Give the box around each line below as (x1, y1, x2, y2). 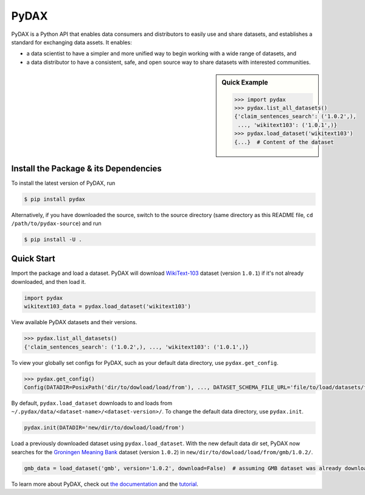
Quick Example (221, 78, 268, 87)
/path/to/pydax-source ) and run (11, 220, 102, 227)
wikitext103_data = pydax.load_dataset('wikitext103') (24, 303, 191, 310)
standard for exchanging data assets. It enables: (11, 38, 132, 46)
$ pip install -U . (24, 236, 82, 243)
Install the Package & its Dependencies (11, 163, 162, 173)
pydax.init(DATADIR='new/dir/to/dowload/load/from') (24, 424, 185, 431)
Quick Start (11, 254, 55, 264)
